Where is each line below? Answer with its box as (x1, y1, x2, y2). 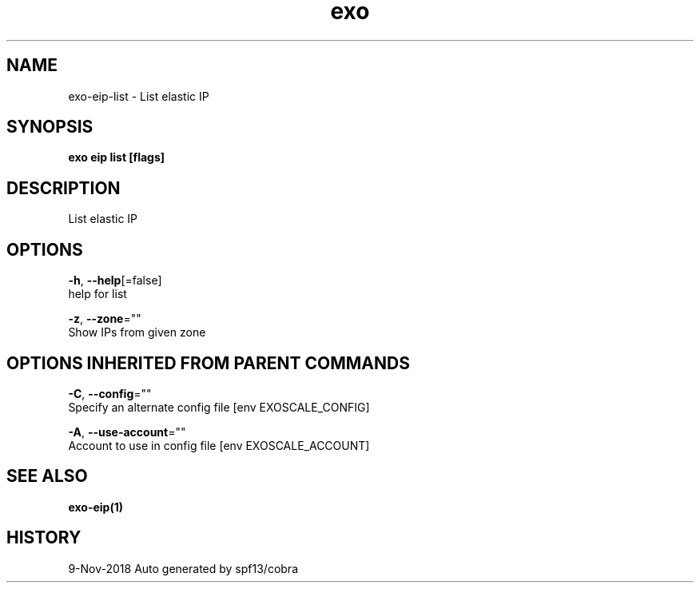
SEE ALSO (6, 466, 88, 487)
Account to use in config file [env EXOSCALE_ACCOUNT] (68, 438, 370, 452)
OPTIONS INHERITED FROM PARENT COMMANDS (6, 352, 410, 373)
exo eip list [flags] (68, 150, 165, 165)
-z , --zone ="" (68, 312, 141, 326)
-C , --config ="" (68, 386, 152, 400)
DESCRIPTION (6, 177, 121, 198)
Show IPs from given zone (68, 325, 206, 340)
